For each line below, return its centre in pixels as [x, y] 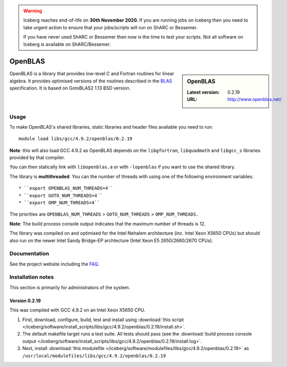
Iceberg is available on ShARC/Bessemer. [67, 44]
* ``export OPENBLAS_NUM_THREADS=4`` [66, 188]
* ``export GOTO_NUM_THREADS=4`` [61, 195]
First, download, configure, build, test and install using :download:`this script [103, 320]
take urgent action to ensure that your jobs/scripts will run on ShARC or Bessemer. [110, 27]
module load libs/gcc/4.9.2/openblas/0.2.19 [76, 139]
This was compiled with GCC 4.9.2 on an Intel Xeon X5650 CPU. [78, 310]
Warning [33, 11]
